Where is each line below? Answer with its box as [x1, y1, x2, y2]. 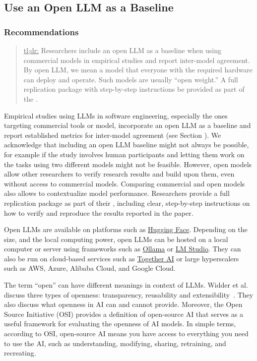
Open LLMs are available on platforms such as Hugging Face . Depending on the [4, 224, 248, 235]
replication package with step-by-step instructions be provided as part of [23, 84, 245, 94]
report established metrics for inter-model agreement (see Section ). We [4, 129, 221, 140]
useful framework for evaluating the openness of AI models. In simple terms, [4, 318, 236, 329]
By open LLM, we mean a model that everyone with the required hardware [23, 64, 253, 75]
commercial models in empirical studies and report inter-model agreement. [23, 55, 250, 65]
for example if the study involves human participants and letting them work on [4, 149, 245, 159]
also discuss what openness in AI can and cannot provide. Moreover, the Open [4, 299, 243, 309]
